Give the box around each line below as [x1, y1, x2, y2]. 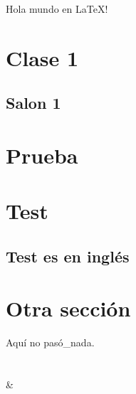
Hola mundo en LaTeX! [6, 1, 108, 16]
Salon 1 [6, 92, 61, 114]
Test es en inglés [6, 245, 130, 267]
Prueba [6, 140, 78, 169]
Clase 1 [6, 43, 79, 72]
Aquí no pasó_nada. [6, 335, 95, 350]
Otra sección [6, 294, 131, 323]
